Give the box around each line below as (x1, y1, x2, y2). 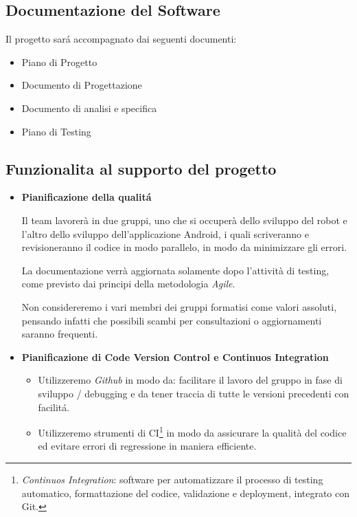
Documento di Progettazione (21, 78, 142, 92)
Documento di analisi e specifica (21, 100, 157, 115)
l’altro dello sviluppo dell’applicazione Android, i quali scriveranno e (21, 226, 309, 241)
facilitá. (38, 399, 70, 414)
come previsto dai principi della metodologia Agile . (21, 276, 235, 291)
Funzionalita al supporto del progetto (5, 157, 277, 179)
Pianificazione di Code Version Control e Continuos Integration (21, 349, 329, 364)
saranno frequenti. (21, 327, 98, 341)
